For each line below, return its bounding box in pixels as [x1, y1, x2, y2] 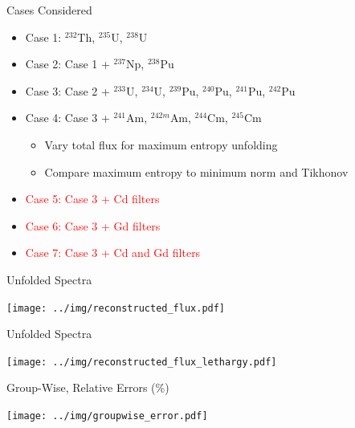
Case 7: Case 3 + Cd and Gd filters [25, 244, 201, 261]
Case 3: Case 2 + [25, 82, 110, 99]
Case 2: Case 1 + [25, 55, 110, 72]
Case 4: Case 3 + [25, 109, 110, 126]
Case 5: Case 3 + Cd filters [25, 190, 160, 207]
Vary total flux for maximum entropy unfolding [44, 136, 278, 153]
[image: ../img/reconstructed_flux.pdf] [6, 302, 226, 314]
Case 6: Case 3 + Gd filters [25, 217, 161, 234]
